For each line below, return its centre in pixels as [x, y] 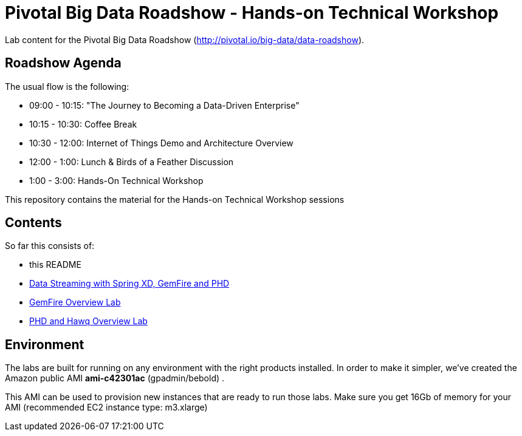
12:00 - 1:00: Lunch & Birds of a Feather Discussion [132, 162]
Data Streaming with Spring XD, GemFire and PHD [129, 284]
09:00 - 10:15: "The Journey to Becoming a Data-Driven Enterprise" [164, 105]
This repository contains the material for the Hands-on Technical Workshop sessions [175, 199]
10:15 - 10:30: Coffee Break [83, 124]
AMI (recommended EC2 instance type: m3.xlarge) [106, 407]
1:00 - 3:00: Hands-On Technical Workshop [116, 180]
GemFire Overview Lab [75, 302]
